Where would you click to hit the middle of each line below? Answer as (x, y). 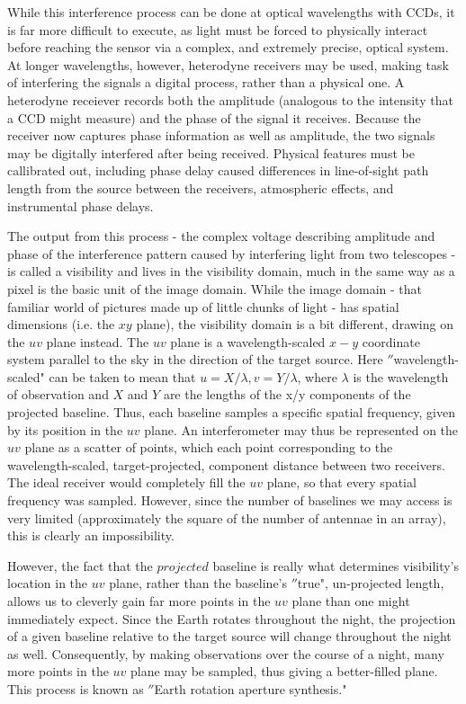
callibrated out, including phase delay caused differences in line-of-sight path (218, 170)
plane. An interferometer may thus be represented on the (301, 429)
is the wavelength (401, 376)
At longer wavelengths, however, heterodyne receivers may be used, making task (228, 64)
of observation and (58, 394)
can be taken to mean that (122, 376)
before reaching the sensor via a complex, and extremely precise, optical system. (228, 47)
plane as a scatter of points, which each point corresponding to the (209, 447)
